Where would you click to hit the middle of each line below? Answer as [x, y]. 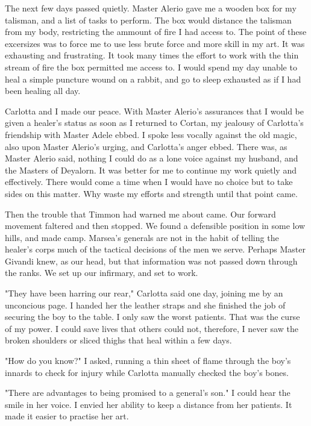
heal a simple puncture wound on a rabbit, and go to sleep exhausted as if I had [153, 79]
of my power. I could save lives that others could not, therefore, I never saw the [152, 328]
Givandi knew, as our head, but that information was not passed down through [151, 261]
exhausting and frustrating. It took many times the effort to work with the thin [152, 55]
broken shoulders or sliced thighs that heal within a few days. [118, 340]
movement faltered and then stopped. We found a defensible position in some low [155, 226]
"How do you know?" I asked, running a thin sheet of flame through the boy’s [148, 361]
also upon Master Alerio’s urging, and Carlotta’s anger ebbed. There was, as [146, 146]
